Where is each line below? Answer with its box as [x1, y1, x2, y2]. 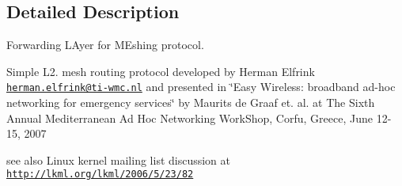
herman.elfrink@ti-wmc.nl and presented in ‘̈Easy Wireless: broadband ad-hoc [6, 78, 396, 95]
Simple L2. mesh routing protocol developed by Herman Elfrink [6, 63, 315, 79]
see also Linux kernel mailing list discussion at [6, 151, 231, 168]
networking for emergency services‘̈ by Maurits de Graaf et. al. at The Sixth [6, 94, 375, 111]
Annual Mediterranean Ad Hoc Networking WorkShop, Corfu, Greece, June [6, 109, 373, 126]
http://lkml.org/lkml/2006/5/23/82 [6, 169, 194, 180]
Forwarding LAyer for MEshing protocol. [6, 36, 204, 53]
